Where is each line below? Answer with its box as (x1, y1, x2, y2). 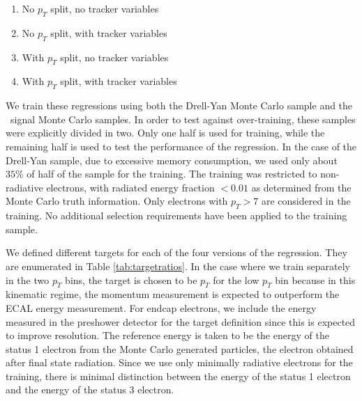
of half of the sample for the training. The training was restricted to (27, 166, 317, 181)
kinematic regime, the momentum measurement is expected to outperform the (6, 287, 340, 301)
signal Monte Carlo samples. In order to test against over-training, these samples (10, 111, 356, 126)
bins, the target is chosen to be (65, 272, 197, 287)
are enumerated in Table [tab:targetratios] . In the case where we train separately (6, 258, 350, 273)
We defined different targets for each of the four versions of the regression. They (6, 245, 347, 260)
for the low (213, 272, 259, 287)
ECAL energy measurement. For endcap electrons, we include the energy (6, 300, 317, 315)
